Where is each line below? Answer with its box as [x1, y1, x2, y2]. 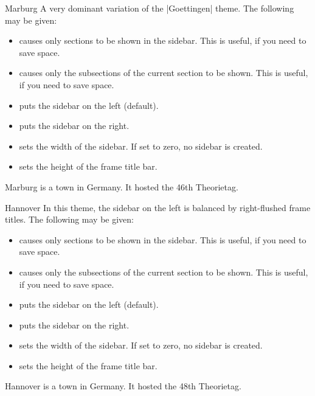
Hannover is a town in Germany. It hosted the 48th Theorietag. [5, 380, 241, 392]
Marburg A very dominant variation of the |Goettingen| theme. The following [5, 2, 294, 14]
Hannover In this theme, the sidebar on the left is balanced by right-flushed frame [5, 201, 311, 214]
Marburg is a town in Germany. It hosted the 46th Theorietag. [5, 180, 238, 193]
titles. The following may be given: [5, 213, 134, 226]
